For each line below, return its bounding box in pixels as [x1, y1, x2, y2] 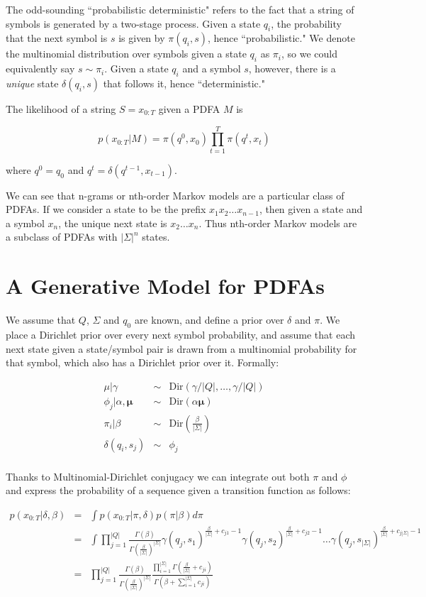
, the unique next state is [58, 215, 167, 230]
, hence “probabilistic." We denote [207, 31, 355, 45]
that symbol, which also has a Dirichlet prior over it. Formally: [6, 355, 279, 370]
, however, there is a [248, 61, 336, 76]
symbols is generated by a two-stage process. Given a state [6, 16, 261, 31]
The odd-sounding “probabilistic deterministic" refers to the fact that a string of [6, 2, 354, 16]
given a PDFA [158, 101, 220, 116]
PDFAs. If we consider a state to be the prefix [6, 202, 206, 217]
